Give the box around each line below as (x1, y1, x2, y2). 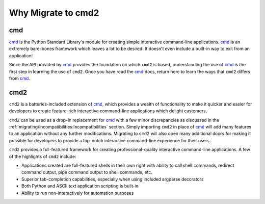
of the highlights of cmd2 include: (9, 153, 76, 159)
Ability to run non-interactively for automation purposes (21, 190, 134, 196)
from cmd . (9, 76, 30, 81)
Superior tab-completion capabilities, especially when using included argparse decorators (21, 176, 204, 182)
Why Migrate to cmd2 (9, 7, 99, 18)
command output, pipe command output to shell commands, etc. (21, 169, 152, 175)
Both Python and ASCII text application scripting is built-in (21, 183, 139, 189)
